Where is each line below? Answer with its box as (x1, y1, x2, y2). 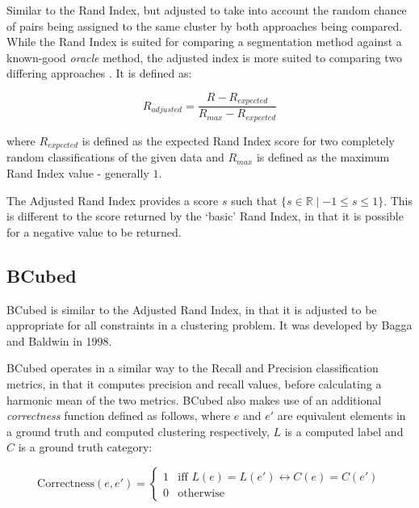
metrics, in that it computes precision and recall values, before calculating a (6, 375, 382, 392)
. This (383, 191, 413, 208)
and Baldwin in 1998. (6, 332, 112, 349)
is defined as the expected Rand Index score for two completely (82, 132, 395, 149)
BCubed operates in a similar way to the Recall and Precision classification (6, 359, 379, 376)
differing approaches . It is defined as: (6, 65, 192, 82)
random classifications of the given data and (6, 149, 224, 166)
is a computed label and (284, 422, 404, 439)
